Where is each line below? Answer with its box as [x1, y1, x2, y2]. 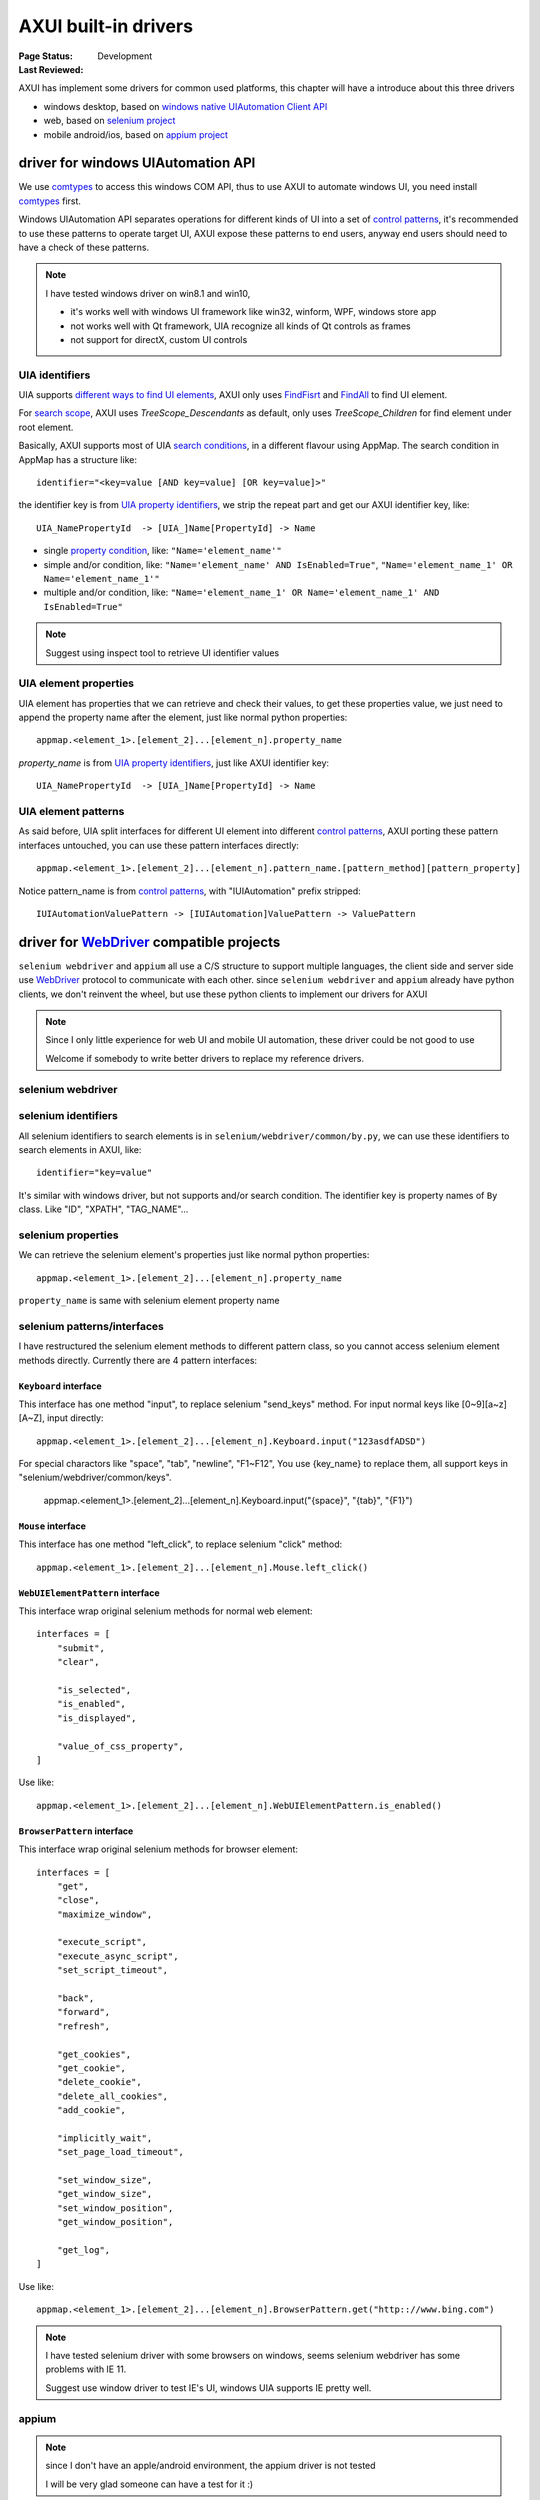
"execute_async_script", [56, 1950, 179, 1962]
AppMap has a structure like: [18, 453, 137, 465]
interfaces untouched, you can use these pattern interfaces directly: [18, 839, 300, 851]
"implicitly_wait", [56, 2132, 153, 2144]
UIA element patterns [18, 805, 125, 818]
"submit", [56, 1642, 105, 1654]
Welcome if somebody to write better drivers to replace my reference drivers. [45, 1052, 365, 1064]
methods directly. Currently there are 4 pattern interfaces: [18, 1354, 258, 1366]
